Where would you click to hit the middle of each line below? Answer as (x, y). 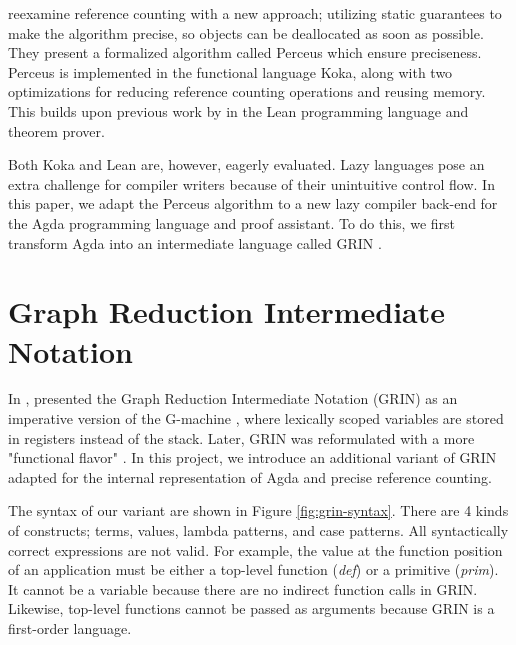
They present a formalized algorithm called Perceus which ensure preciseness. (245, 52)
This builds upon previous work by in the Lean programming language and (238, 110)
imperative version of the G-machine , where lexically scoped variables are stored (256, 418)
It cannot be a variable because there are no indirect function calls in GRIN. (243, 588)
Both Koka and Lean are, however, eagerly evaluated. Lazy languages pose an (246, 164)
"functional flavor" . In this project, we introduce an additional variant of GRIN (252, 457)
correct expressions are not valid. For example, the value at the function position (255, 549)
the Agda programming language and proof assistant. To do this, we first (232, 222)
